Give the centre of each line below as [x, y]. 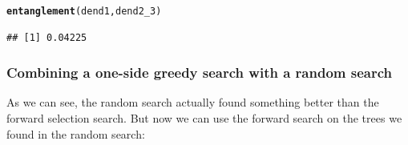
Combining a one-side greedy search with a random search [199, 72]
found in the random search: [76, 133]
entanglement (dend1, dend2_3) [84, 11]
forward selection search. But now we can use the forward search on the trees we [204, 118]
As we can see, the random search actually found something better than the [193, 102]
